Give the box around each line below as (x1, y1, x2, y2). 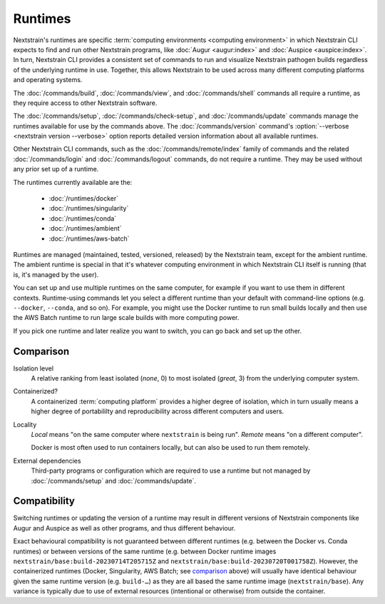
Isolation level (13, 364, 53, 373)
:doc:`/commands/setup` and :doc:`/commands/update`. (31, 476, 196, 485)
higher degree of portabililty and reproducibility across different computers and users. (31, 407, 284, 416)
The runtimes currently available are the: (13, 178, 133, 186)
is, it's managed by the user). (13, 270, 99, 278)
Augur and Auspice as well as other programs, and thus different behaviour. (13, 523, 236, 532)
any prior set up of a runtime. (13, 165, 99, 173)
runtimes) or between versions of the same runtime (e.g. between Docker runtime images (13, 547, 277, 555)
